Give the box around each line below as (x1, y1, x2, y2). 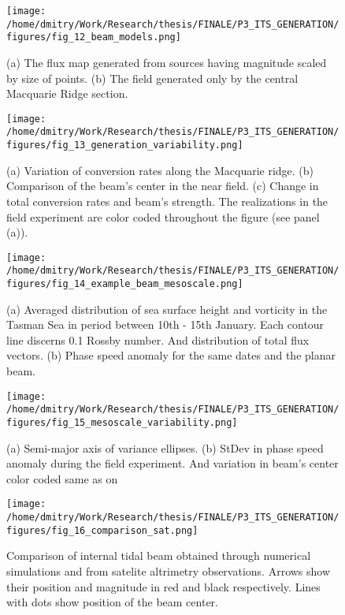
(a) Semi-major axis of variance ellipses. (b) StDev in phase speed (6, 439, 324, 456)
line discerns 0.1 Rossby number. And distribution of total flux (6, 331, 310, 348)
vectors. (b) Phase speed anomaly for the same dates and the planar (6, 347, 336, 363)
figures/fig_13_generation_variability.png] (6, 140, 243, 151)
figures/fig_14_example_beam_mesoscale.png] (6, 278, 243, 289)
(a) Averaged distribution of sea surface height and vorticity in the (6, 300, 328, 317)
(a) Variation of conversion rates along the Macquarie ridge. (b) (6, 162, 314, 178)
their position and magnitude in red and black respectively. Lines (6, 578, 321, 594)
